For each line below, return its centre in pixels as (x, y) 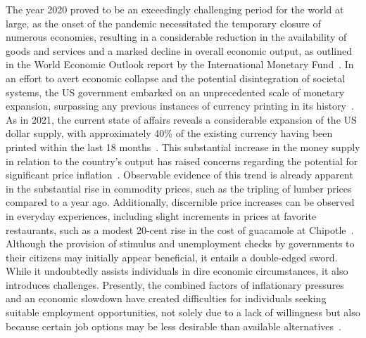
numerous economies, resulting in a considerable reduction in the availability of (176, 37)
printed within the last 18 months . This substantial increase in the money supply (183, 147)
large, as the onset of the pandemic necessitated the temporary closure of (163, 23)
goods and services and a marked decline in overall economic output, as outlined (179, 50)
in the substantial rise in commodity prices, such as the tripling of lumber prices (179, 188)
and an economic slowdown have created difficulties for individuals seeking (166, 298)
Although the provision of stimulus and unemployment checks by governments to (180, 243)
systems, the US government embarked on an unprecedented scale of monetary (175, 92)
